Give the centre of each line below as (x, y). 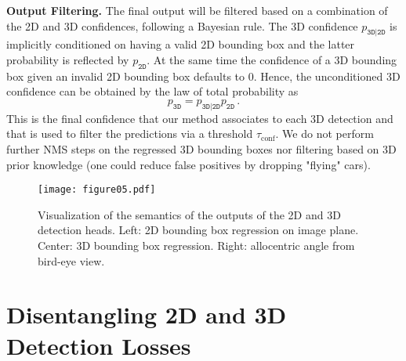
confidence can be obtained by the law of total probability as (152, 91)
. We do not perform (324, 134)
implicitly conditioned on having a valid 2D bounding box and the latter (181, 44)
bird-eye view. (71, 260)
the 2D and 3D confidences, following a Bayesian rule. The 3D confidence (182, 25)
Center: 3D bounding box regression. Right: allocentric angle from (196, 245)
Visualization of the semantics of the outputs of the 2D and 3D (189, 214)
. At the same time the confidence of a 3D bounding (272, 59)
